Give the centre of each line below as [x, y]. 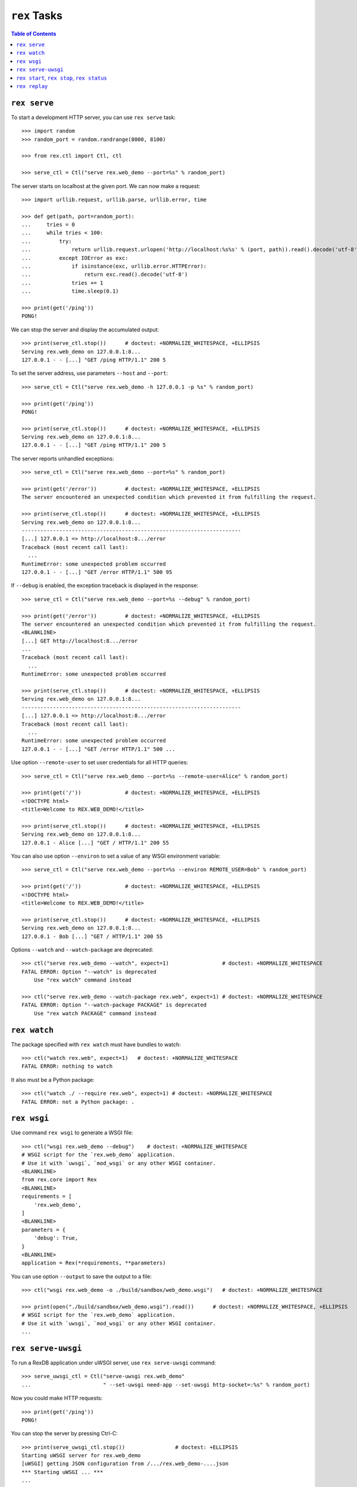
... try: [47, 241]
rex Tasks [37, 15]
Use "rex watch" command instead [83, 980]
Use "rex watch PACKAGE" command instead [95, 1013]
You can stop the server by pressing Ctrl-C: [65, 1433]
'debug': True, [56, 1238]
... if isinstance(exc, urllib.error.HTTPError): [114, 266]
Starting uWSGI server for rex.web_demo [81, 1455]
